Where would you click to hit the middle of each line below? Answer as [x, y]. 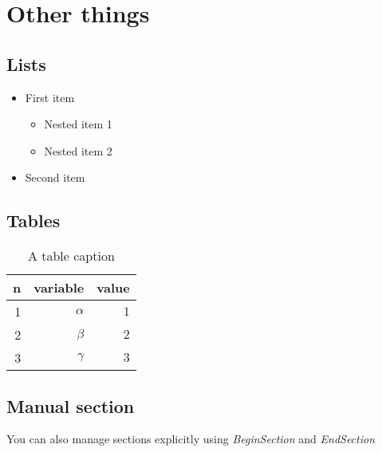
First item [50, 97]
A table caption [71, 256]
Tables [33, 220]
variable [59, 288]
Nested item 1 [78, 124]
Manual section [71, 405]
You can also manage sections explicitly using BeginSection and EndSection [191, 439]
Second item [55, 177]
